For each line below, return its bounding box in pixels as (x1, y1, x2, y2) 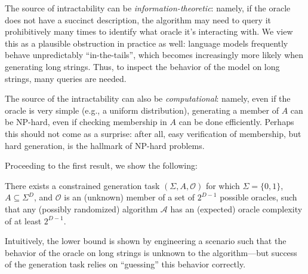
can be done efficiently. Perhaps (178, 115, 294, 128)
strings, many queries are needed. (5, 72, 127, 84)
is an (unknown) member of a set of (64, 191, 195, 203)
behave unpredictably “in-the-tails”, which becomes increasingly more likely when (5, 48, 304, 61)
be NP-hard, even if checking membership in (5, 115, 167, 128)
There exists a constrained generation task (5, 179, 160, 191)
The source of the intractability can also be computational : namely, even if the (5, 92, 291, 105)
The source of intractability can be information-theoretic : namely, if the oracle (5, 2, 291, 14)
